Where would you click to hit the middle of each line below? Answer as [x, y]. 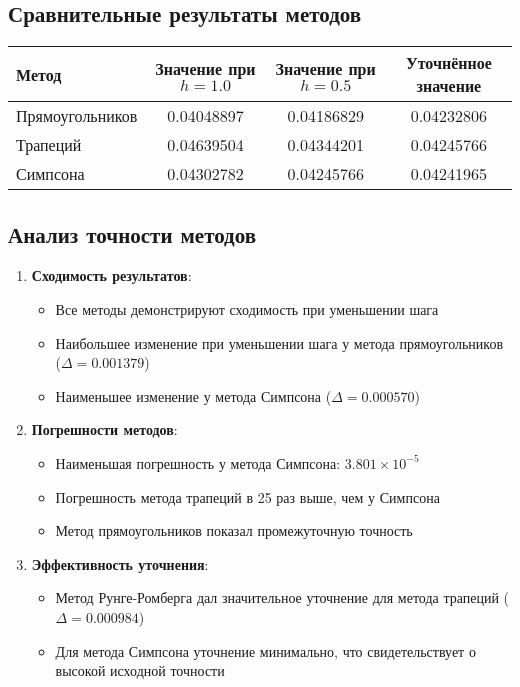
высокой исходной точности [140, 670]
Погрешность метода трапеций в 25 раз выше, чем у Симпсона [247, 496]
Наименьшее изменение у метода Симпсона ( [193, 395]
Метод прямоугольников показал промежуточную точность [234, 530]
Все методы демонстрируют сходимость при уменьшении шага [247, 309]
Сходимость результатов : [111, 275]
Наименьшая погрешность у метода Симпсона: [198, 462]
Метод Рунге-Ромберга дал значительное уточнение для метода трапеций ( [282, 597]
